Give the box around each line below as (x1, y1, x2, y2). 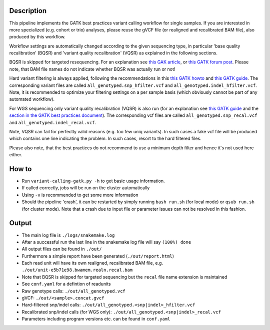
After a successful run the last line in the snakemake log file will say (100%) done (21, 239, 191, 245)
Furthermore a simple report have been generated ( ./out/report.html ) (21, 253, 174, 259)
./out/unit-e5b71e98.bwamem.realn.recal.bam (21, 267, 133, 273)
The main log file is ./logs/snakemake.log (21, 232, 115, 238)
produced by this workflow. (9, 34, 66, 40)
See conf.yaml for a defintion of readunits (21, 281, 111, 287)
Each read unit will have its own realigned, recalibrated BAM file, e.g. (21, 260, 163, 266)
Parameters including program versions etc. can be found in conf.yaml (21, 316, 170, 322)
